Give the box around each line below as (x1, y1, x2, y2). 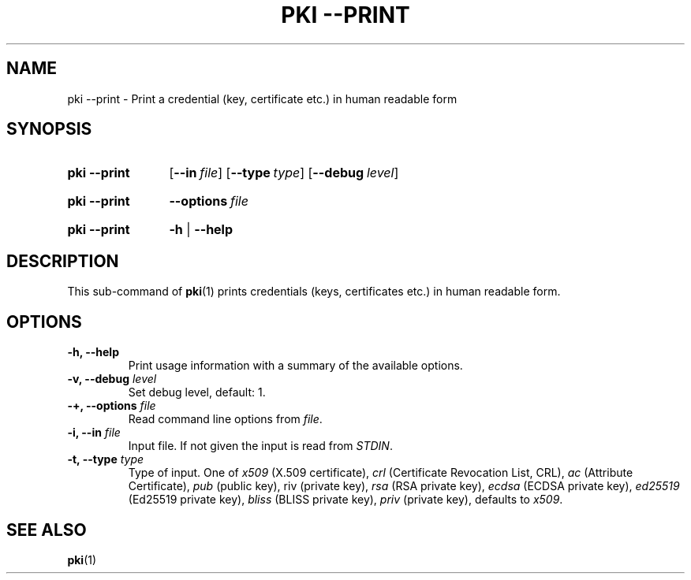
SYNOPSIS (6, 119, 92, 139)
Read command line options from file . (128, 412, 323, 426)
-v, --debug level (67, 372, 157, 386)
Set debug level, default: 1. (128, 385, 266, 400)
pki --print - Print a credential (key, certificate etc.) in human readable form (67, 91, 458, 106)
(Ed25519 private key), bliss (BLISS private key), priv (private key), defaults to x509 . (128, 493, 563, 507)
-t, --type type (67, 452, 144, 467)
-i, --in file (67, 426, 121, 440)
